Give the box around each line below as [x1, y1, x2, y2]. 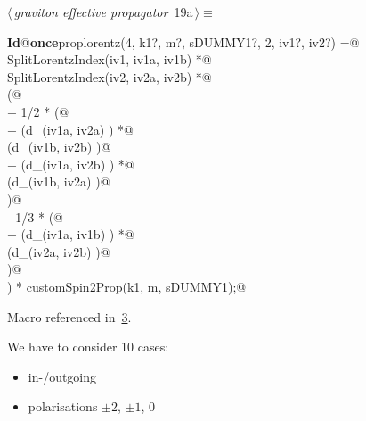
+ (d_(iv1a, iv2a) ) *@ [7, 120, 134, 138]
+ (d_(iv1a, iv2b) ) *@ [7, 154, 134, 173]
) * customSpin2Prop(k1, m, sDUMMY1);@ [7, 277, 247, 295]
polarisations [28, 397, 98, 416]
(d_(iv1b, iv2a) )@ [7, 172, 110, 191]
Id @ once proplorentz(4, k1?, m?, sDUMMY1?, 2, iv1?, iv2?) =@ [7, 32, 360, 51]
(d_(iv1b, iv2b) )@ [7, 137, 111, 156]
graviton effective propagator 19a [13, 3, 193, 21]
